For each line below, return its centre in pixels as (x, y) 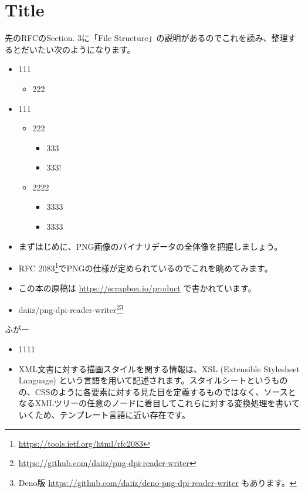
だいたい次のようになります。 (78, 49)
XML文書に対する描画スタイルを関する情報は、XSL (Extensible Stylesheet (159, 368)
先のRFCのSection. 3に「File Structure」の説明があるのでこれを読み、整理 (146, 38)
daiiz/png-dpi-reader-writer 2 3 (71, 309)
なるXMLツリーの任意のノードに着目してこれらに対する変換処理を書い (155, 403)
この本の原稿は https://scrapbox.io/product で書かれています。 (137, 288)
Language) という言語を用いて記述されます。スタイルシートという (145, 380)
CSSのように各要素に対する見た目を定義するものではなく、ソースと (165, 391)
